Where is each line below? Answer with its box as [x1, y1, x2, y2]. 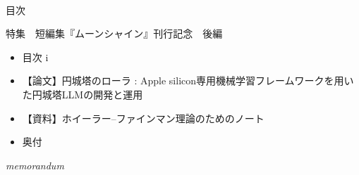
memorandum [6, 157, 64, 172]
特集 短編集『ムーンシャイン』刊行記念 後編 [6, 26, 223, 41]
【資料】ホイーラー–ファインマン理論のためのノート [22, 110, 264, 125]
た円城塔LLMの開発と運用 [22, 86, 143, 101]
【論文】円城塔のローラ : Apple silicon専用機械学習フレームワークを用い [22, 73, 354, 88]
